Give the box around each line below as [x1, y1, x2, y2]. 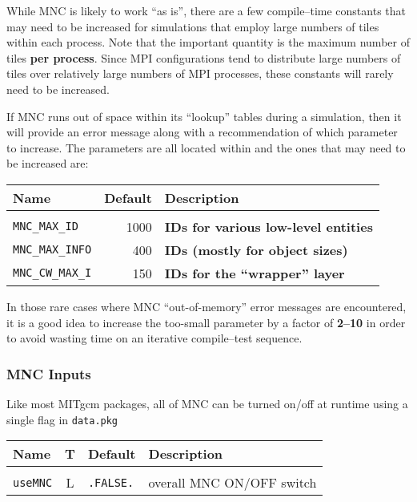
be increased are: [6, 155, 89, 172]
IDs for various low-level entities [164, 217, 373, 236]
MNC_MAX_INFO [13, 243, 92, 257]
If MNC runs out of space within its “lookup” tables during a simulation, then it [6, 107, 402, 124]
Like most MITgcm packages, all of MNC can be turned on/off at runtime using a [6, 395, 408, 411]
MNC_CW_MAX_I [13, 266, 92, 280]
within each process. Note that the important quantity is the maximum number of [6, 34, 410, 51]
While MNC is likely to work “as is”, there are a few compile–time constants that [6, 2, 406, 18]
